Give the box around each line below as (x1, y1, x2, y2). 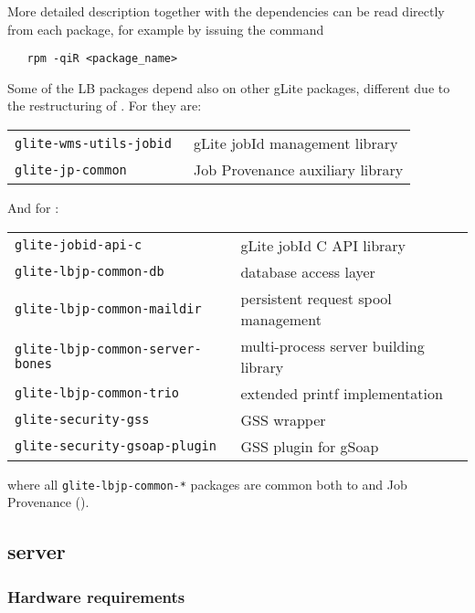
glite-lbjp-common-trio (15, 386, 180, 401)
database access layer (240, 260, 375, 282)
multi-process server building (240, 334, 425, 356)
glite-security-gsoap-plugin (15, 439, 216, 454)
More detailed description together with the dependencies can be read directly (7, 2, 445, 20)
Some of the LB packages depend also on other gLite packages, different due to (7, 78, 450, 97)
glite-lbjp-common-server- (15, 341, 202, 356)
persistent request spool (240, 287, 392, 309)
